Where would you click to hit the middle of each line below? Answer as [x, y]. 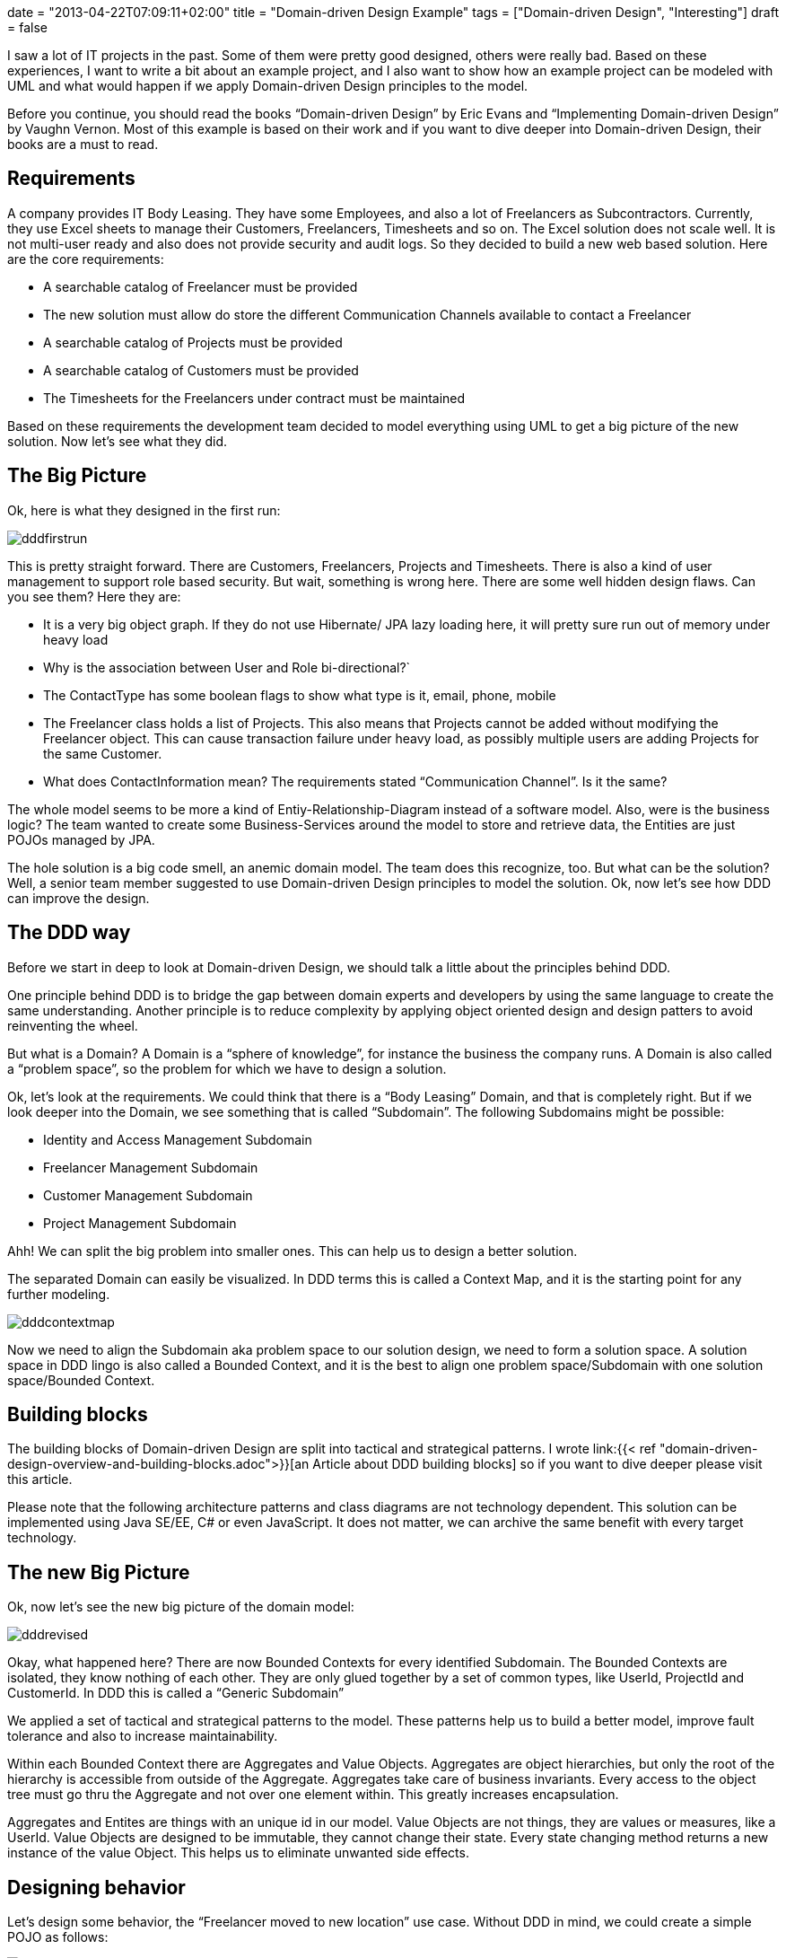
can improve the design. [79, 898]
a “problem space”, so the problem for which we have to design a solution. [227, 1068]
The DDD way [69, 933]
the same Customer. [103, 753]
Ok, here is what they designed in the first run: [144, 510]
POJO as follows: [58, 1937]
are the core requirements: [86, 259]
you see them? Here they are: [94, 596]
